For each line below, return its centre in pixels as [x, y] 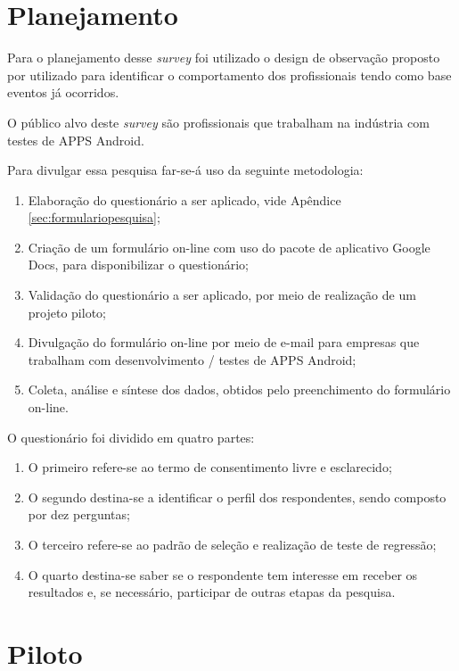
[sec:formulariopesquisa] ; [94, 217]
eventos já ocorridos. [63, 92]
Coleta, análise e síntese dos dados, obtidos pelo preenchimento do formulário [239, 389]
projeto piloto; [67, 312]
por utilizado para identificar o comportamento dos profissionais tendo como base [229, 75]
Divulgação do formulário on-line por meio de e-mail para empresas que [224, 342]
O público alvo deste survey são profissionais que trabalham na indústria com [218, 122]
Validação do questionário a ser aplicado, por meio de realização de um [222, 295]
